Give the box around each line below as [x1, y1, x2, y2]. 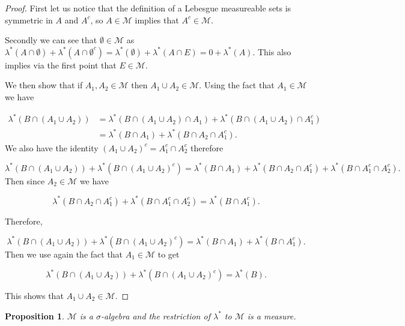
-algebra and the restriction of [100, 309, 210, 322]
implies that [135, 13, 179, 26]
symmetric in [5, 13, 53, 26]
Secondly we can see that [5, 34, 97, 46]
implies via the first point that [5, 58, 117, 71]
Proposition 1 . [5, 309, 64, 322]
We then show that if [5, 79, 83, 91]
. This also [252, 45, 291, 58]
